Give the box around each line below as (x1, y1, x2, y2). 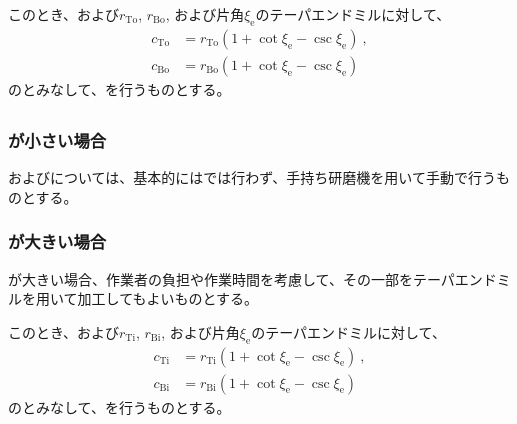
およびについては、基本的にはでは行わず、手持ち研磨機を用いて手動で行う (8, 167, 496, 188)
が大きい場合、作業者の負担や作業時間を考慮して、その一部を (8, 268, 413, 289)
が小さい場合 (8, 127, 107, 152)
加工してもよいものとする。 (77, 288, 259, 309)
